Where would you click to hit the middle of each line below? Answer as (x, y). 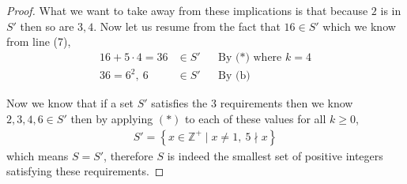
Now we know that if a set (70, 103)
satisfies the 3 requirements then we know (252, 103)
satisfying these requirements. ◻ (85, 171)
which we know (359, 26)
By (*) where (250, 57)
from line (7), (39, 41)
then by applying (112, 118)
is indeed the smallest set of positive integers (275, 155)
